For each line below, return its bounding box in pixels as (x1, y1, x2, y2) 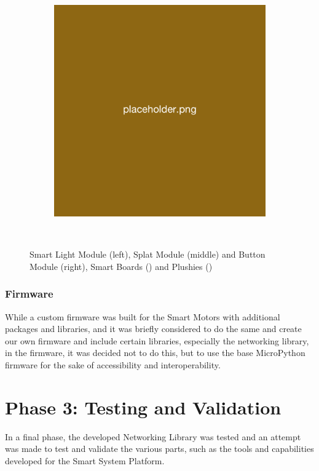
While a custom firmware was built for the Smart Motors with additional (5, 310, 280, 323)
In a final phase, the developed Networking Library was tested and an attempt (5, 430, 301, 443)
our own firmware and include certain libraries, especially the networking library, (5, 334, 309, 347)
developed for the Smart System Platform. (5, 454, 165, 467)
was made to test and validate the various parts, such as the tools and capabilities (5, 442, 314, 455)
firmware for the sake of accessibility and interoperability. (5, 358, 221, 371)
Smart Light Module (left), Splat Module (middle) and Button (30, 248, 266, 261)
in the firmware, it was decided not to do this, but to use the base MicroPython (5, 346, 305, 359)
